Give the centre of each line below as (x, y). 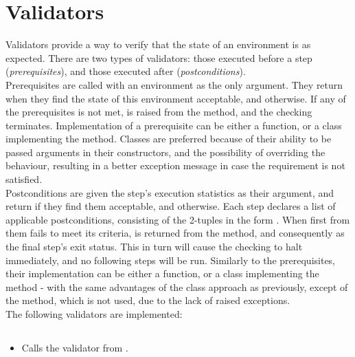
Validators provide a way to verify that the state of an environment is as (158, 44)
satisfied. (24, 179)
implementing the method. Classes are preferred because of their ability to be (169, 139)
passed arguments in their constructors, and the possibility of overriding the (165, 152)
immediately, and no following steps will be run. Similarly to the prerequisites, (171, 260)
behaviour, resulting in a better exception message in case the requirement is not (175, 165)
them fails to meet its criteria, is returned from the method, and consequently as (175, 233)
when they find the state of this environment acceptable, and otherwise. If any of (176, 98)
